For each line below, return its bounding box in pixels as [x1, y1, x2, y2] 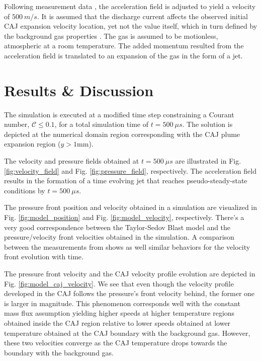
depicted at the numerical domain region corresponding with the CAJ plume [4, 128, 240, 139]
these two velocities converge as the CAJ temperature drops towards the [4, 337, 227, 348]
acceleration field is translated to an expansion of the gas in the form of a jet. [4, 50, 243, 60]
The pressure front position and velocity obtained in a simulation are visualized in [4, 202, 257, 212]
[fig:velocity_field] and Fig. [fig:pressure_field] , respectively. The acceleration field [4, 165, 256, 176]
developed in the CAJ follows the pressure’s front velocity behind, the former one [4, 288, 255, 299]
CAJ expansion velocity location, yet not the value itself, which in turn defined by [4, 21, 257, 31]
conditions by [4, 185, 45, 195]
